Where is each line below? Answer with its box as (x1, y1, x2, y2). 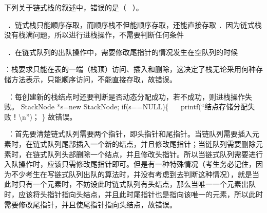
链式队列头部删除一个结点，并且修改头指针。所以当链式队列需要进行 (32, 148, 263, 159)
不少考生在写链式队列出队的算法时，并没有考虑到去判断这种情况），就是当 (11, 168, 259, 179)
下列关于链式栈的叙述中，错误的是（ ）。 (4, 2, 143, 12)
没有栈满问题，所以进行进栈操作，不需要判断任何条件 (4, 29, 184, 40)
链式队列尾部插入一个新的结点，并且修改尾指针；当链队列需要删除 (32, 138, 256, 149)
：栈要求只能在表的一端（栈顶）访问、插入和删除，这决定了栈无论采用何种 (4, 64, 256, 74)
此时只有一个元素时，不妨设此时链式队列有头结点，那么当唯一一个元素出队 (4, 179, 256, 189)
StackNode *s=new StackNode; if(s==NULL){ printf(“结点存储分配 (21, 101, 248, 112)
